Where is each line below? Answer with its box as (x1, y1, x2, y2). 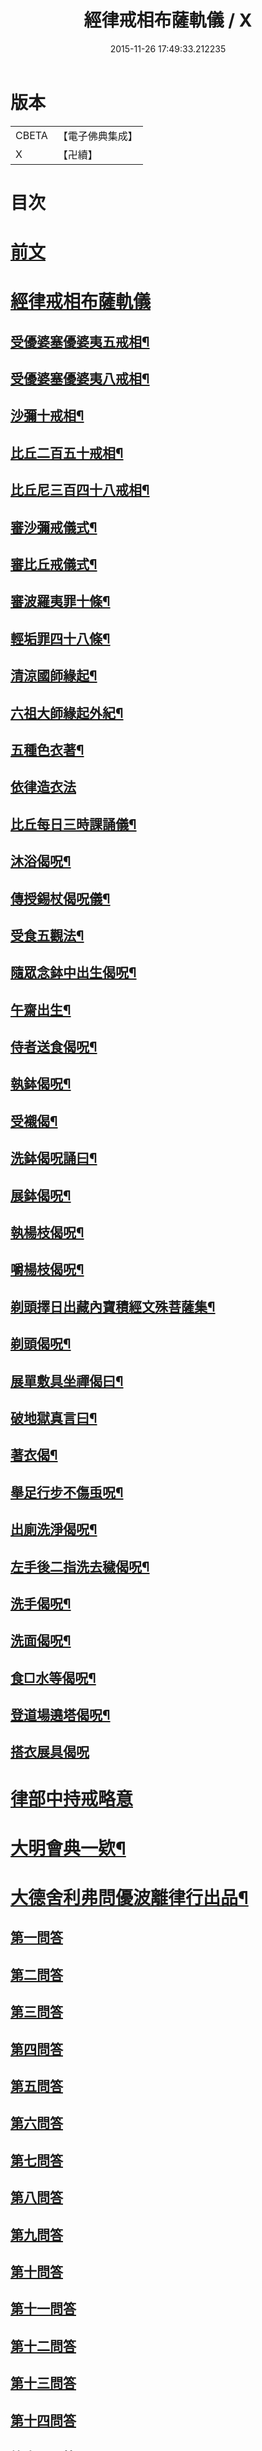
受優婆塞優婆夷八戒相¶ (10, 371, 150, 388)
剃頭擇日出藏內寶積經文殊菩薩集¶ (10, 1298, 216, 1315)
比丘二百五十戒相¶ (10, 444, 124, 461)
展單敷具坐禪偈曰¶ (10, 1372, 124, 1390)
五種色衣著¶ (10, 741, 85, 758)
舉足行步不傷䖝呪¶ (10, 1484, 124, 1501)
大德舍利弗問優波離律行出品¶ (10, 1887, 249, 1910)
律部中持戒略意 (10, 1787, 134, 1810)
